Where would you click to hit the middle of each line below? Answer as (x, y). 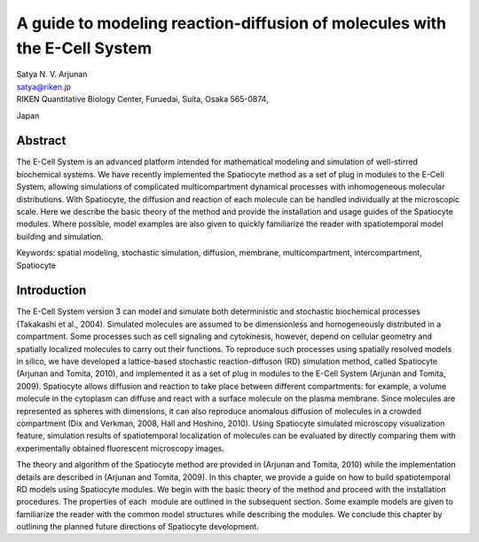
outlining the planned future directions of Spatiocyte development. (137, 527)
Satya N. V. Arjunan (52, 75)
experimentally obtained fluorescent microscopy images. (121, 448)
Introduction (51, 291)
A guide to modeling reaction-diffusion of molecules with (232, 23)
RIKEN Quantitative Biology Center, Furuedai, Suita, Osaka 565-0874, (143, 99)
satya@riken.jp (43, 86)
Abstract (41, 141)
